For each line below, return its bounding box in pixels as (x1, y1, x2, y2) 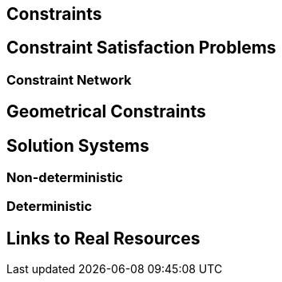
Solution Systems (6, 135, 149, 156)
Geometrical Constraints (6, 101, 206, 122)
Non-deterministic (6, 169, 123, 186)
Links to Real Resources (6, 228, 201, 248)
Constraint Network (6, 71, 132, 88)
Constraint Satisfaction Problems (6, 38, 276, 58)
